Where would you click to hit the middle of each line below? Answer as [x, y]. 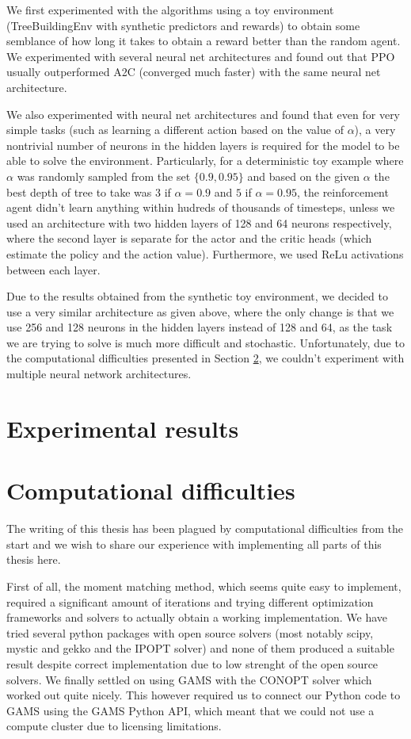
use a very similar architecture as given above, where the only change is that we [200, 311]
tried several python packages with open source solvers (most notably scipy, [190, 632]
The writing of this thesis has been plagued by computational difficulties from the [205, 528]
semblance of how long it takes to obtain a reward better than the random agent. [204, 41]
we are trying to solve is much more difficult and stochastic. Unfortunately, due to [205, 342]
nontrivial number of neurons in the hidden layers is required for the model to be [203, 145]
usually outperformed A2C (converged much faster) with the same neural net [194, 72]
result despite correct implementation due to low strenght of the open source [192, 663]
